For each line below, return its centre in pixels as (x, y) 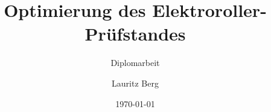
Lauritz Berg (135, 83)
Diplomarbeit (135, 63)
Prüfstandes (135, 34)
